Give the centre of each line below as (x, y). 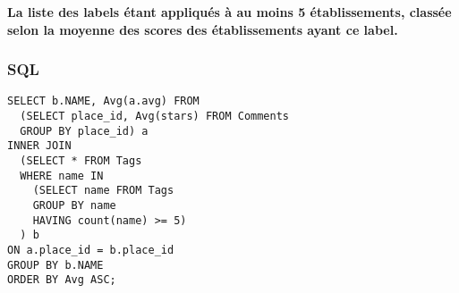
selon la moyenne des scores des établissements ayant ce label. (203, 29)
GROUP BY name (74, 205)
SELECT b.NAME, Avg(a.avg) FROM (103, 101)
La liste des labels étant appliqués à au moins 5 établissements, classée (229, 12)
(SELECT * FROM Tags (81, 161)
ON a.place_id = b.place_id (91, 250)
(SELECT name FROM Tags (103, 191)
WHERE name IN (62, 176)
